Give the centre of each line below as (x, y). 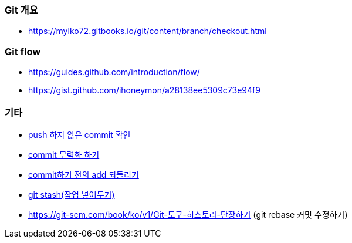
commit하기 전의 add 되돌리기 (84, 174)
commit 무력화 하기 (64, 154)
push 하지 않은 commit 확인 (79, 134)
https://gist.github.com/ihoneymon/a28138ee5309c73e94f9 (144, 90)
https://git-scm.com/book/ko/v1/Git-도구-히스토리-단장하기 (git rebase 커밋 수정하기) (188, 214)
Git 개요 (21, 10)
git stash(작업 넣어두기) (72, 194)
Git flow (23, 51)
